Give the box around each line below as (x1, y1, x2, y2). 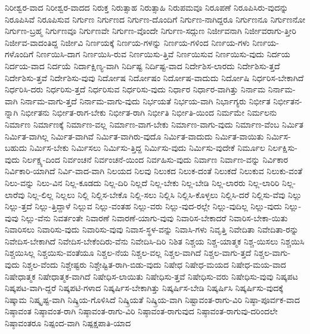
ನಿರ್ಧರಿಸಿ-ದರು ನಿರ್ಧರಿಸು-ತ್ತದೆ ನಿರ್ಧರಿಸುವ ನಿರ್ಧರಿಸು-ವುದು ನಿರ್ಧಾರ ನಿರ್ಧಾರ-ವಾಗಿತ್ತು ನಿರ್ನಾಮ (5, 83, 266, 95)
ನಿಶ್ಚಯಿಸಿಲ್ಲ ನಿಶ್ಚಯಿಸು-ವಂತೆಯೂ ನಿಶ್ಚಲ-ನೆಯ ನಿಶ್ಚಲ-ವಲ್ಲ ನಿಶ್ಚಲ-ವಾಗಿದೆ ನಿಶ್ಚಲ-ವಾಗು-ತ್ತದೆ (5, 246, 252, 259)
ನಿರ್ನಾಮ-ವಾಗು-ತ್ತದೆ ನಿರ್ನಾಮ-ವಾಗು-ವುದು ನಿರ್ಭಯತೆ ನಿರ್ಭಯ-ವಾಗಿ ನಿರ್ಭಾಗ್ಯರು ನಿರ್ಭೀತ (20, 94, 271, 107)
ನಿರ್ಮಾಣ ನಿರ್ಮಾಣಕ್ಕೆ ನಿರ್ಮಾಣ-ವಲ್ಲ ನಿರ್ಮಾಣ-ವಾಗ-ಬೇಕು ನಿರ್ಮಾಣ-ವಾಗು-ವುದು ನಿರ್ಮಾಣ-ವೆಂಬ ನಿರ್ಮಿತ (5, 117, 303, 130)
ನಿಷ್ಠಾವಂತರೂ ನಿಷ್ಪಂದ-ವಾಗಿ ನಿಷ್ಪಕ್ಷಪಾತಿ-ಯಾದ (5, 317, 131, 329)
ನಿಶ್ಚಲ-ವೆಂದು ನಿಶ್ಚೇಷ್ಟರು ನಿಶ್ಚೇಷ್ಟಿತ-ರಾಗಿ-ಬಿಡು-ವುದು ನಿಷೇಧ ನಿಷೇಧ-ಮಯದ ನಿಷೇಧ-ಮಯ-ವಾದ (22, 258, 286, 271)
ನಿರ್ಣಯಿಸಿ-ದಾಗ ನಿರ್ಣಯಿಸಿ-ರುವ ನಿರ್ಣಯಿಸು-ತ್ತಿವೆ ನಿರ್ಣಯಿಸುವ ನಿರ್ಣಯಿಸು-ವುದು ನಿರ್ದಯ (36, 48, 290, 60)
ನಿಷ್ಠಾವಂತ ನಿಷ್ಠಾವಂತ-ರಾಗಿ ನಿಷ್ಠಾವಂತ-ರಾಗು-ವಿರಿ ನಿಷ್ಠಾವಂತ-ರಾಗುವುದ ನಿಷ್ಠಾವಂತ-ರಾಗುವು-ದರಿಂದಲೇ (5, 305, 278, 317)
